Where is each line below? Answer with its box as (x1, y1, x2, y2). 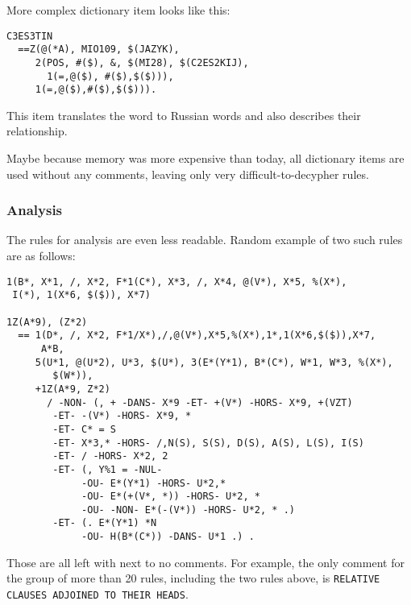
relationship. (6, 122, 68, 139)
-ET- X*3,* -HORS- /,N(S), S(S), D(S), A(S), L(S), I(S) (52, 437, 364, 449)
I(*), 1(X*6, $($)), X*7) (12, 289, 151, 301)
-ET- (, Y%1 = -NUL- (52, 463, 163, 475)
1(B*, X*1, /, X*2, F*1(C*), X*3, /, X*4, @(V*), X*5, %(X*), (6, 276, 347, 288)
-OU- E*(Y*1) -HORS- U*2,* (81, 477, 226, 489)
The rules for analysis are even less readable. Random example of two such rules (6, 231, 403, 248)
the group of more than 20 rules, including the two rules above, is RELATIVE (6, 570, 380, 586)
